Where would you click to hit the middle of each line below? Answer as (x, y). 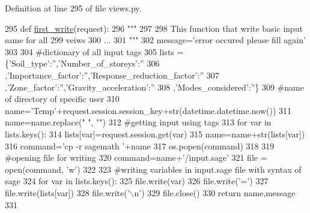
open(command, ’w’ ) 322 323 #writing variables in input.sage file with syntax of (153, 169)
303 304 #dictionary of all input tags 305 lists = (94, 51)
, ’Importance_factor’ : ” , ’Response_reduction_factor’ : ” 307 (112, 75)
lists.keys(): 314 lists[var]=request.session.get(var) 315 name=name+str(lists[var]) (155, 133)
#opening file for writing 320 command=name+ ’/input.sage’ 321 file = (136, 157)
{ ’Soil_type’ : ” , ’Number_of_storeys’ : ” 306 (82, 63)
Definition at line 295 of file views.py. (73, 8)
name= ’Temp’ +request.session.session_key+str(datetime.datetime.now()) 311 (148, 110)
